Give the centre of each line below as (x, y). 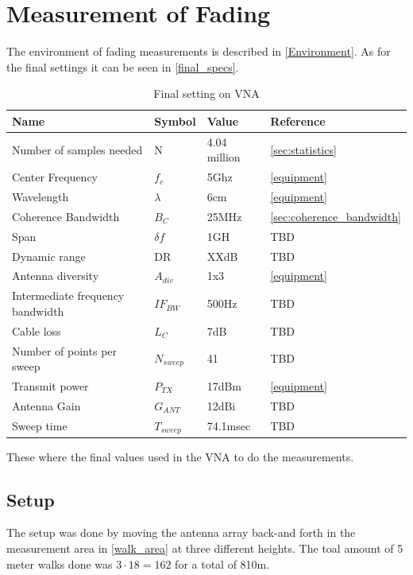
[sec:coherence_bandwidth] (336, 216)
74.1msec (229, 426)
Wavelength (41, 197)
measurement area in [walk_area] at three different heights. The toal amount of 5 (205, 548)
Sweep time (40, 426)
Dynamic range (49, 256)
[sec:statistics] (303, 149)
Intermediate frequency (68, 295)
